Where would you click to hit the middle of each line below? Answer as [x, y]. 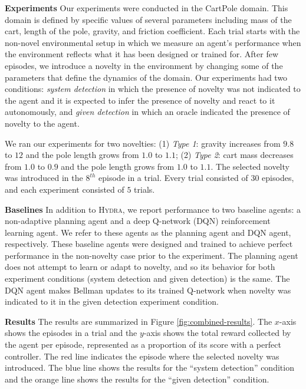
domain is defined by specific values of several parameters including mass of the [148, 19]
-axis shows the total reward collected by [217, 333]
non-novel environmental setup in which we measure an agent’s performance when [153, 42]
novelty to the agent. [42, 123]
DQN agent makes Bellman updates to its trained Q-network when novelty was [148, 290]
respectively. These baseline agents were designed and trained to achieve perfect [149, 244]
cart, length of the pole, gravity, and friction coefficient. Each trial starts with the [152, 31]
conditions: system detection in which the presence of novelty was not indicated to [153, 89]
